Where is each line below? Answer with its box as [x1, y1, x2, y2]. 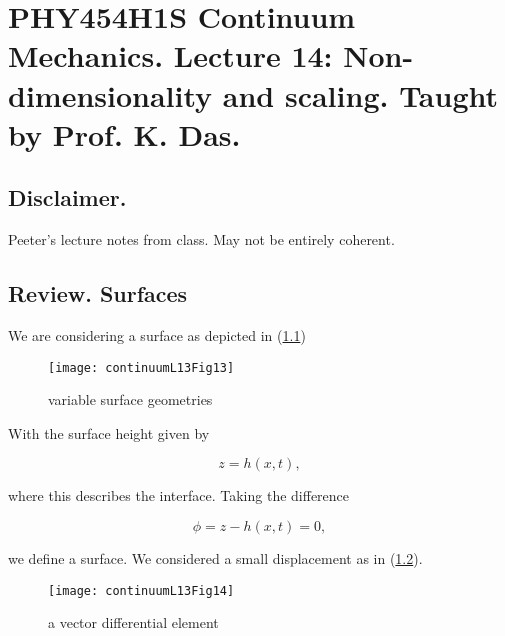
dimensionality [8, 74, 213, 115]
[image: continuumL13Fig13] [48, 360, 235, 375]
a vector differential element [48, 612, 219, 633]
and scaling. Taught [222, 74, 499, 115]
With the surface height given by [8, 422, 210, 443]
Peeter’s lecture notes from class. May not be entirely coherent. [8, 229, 395, 250]
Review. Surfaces [8, 278, 188, 309]
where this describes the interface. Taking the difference [8, 485, 350, 506]
